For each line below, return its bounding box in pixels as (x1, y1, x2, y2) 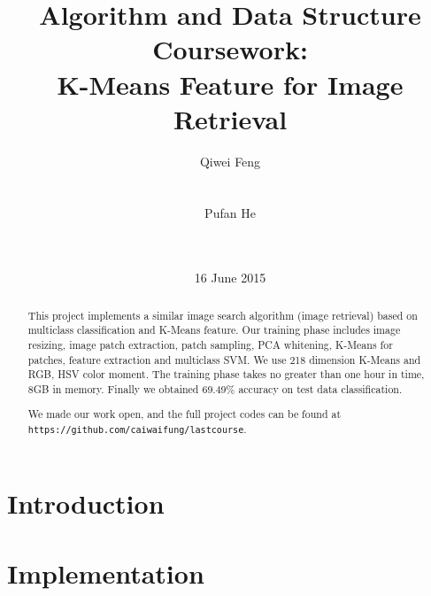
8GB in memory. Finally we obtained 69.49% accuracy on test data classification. (27, 381, 403, 396)
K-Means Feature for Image (57, 66, 404, 102)
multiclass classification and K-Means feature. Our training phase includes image (27, 322, 401, 337)
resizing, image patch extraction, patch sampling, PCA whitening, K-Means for (27, 337, 393, 352)
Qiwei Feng (199, 151, 261, 170)
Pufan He (204, 204, 256, 222)
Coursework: (152, 31, 308, 67)
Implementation (7, 554, 204, 591)
